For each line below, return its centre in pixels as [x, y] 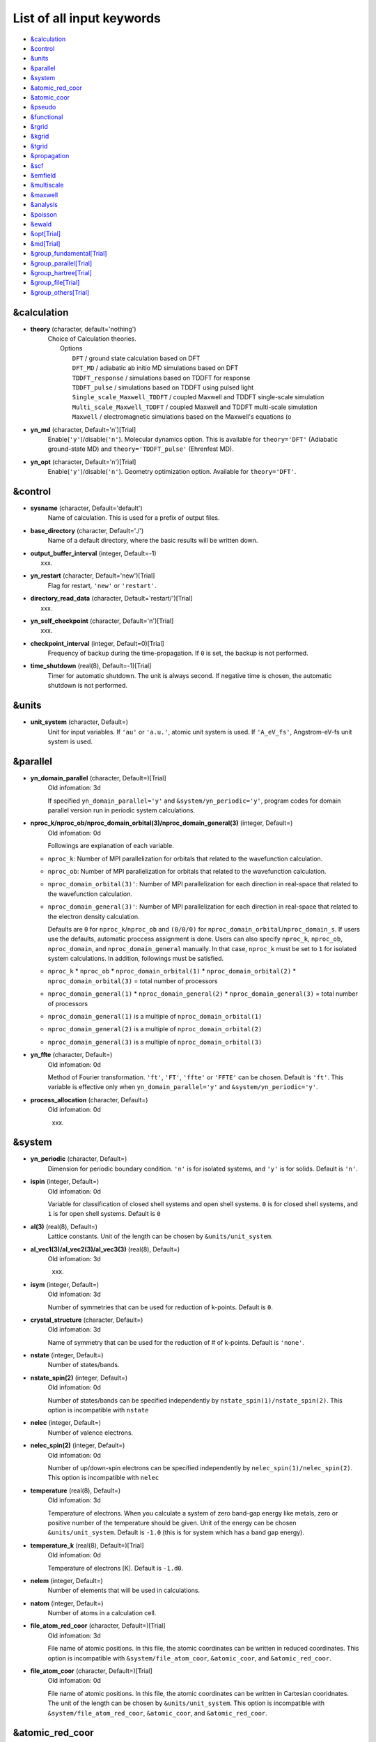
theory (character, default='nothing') [83, 329]
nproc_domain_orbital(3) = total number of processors [133, 981]
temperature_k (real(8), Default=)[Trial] [87, 1545]
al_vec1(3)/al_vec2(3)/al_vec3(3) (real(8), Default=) [105, 1249]
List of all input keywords [87, 18]
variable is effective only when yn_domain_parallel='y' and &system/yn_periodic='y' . [183, 1087]
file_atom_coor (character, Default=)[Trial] [92, 1671]
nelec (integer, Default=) [65, 1423]
